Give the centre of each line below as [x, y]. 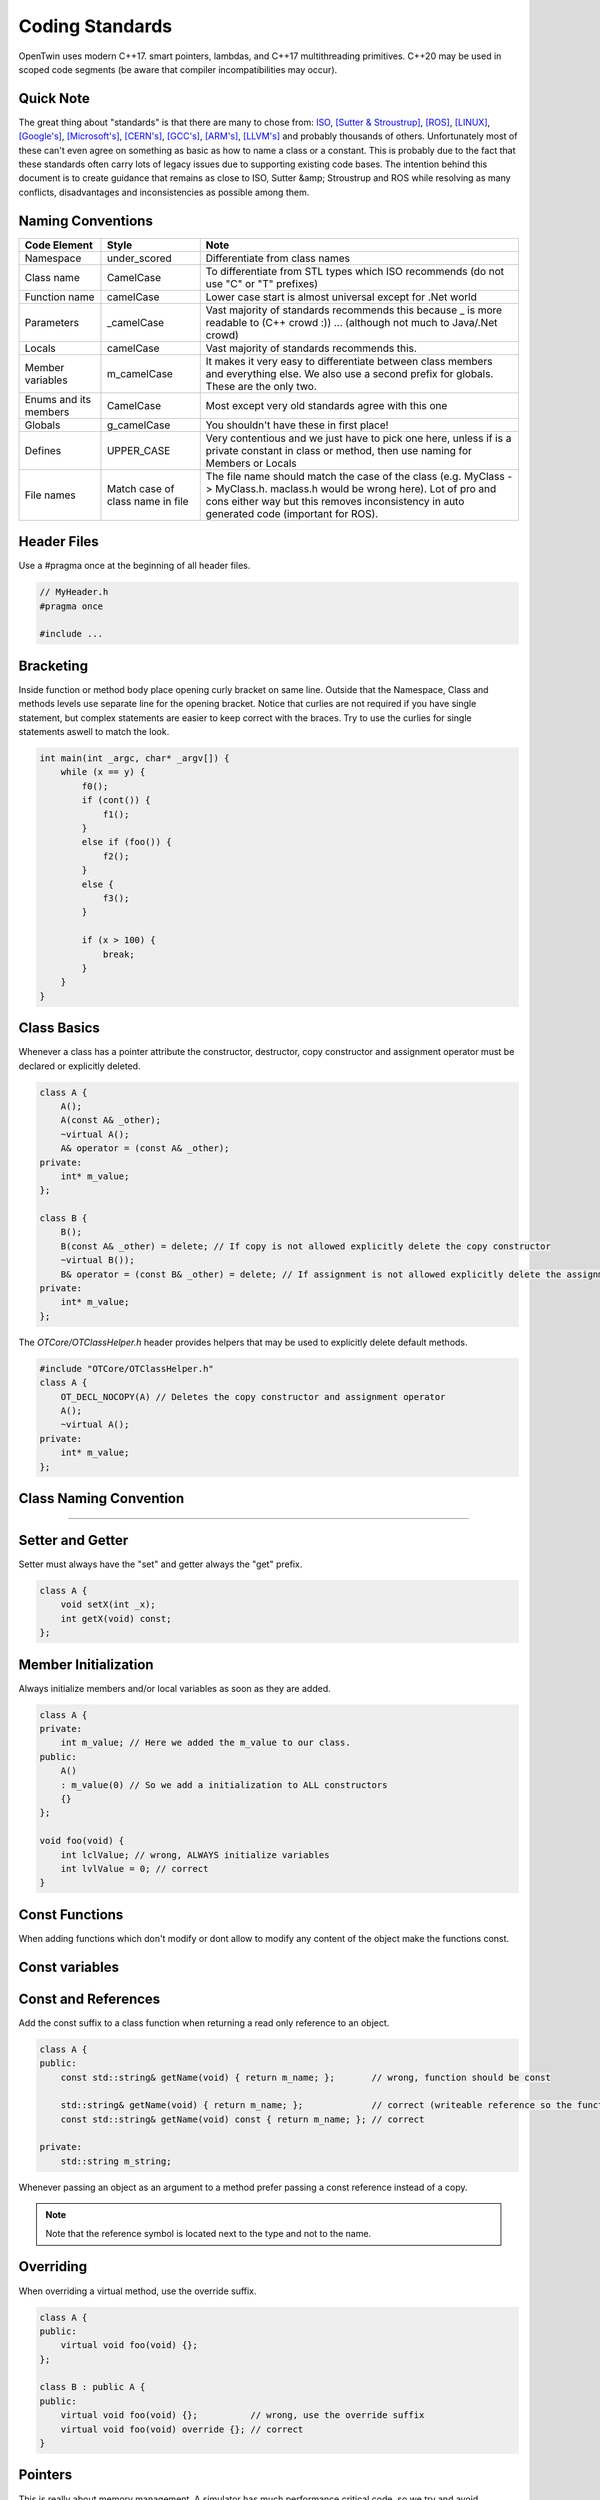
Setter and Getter [73, 1540]
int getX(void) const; [116, 1618]
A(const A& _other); [111, 1120]
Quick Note [54, 98]
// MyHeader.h [74, 592]
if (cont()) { [116, 800]
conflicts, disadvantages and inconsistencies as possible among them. [164, 192]
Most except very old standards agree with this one [326, 405]
